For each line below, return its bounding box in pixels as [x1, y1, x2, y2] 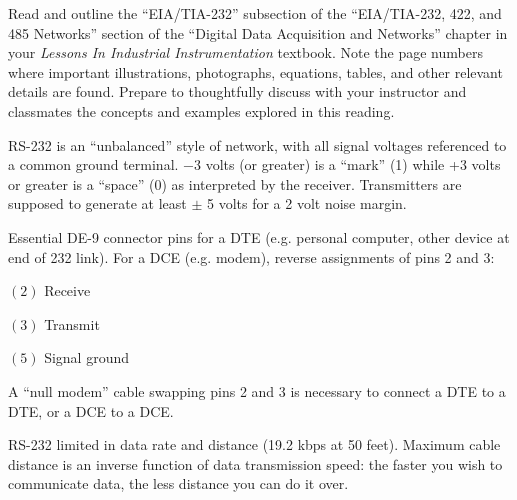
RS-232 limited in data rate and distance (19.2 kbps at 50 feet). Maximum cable [8, 434, 501, 455]
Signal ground [44, 347, 129, 368]
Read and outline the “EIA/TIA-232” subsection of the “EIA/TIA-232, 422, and [8, 3, 502, 23]
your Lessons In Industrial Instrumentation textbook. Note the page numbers [8, 42, 483, 63]
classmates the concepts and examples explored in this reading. [8, 100, 395, 121]
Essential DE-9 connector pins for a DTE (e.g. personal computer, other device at [8, 226, 510, 247]
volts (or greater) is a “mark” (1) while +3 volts [205, 154, 501, 175]
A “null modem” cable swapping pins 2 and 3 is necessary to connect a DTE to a [8, 380, 506, 401]
